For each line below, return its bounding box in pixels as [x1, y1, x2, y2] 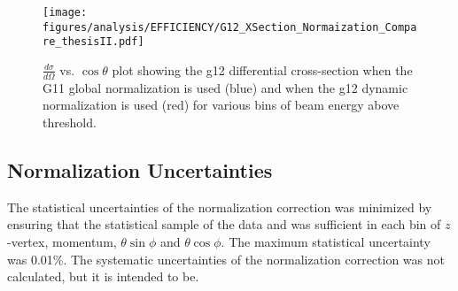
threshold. [43, 112, 97, 131]
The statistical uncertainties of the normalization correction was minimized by [7, 197, 432, 216]
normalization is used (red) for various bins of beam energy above [43, 96, 400, 114]
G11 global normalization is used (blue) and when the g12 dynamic [43, 78, 408, 96]
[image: [43, 6, 88, 19]
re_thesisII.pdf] [43, 35, 144, 49]
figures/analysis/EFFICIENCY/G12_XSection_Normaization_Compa [43, 20, 417, 34]
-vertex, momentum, [7, 232, 117, 250]
